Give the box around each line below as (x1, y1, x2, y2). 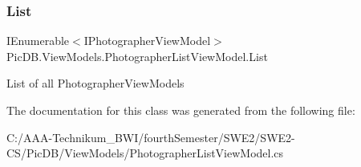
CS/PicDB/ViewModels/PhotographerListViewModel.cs (6, 145, 284, 161)
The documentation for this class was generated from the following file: (6, 102, 355, 118)
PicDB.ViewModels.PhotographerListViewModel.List (6, 47, 268, 64)
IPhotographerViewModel (83, 32, 211, 49)
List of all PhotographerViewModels (6, 75, 185, 92)
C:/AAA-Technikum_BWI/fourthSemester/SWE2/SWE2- (6, 128, 295, 145)
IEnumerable (6, 32, 70, 49)
